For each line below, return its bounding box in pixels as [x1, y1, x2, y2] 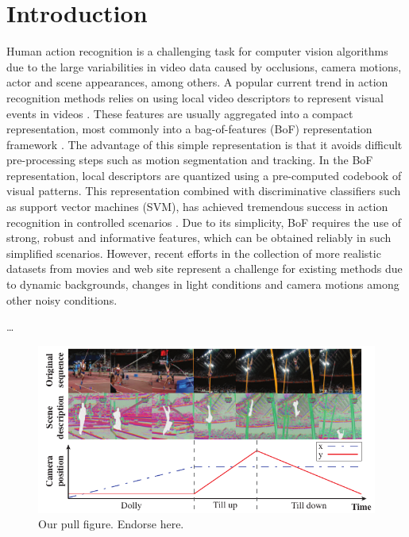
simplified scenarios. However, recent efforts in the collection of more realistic [6, 244, 381, 261]
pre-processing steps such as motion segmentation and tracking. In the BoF [6, 152, 373, 168]
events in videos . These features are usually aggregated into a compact [6, 105, 353, 121]
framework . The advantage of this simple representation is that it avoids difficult [6, 136, 403, 152]
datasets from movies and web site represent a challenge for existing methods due [6, 260, 403, 277]
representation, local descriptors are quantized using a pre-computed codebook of [6, 167, 402, 183]
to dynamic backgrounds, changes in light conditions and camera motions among [6, 276, 399, 293]
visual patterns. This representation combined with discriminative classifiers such [6, 182, 401, 199]
